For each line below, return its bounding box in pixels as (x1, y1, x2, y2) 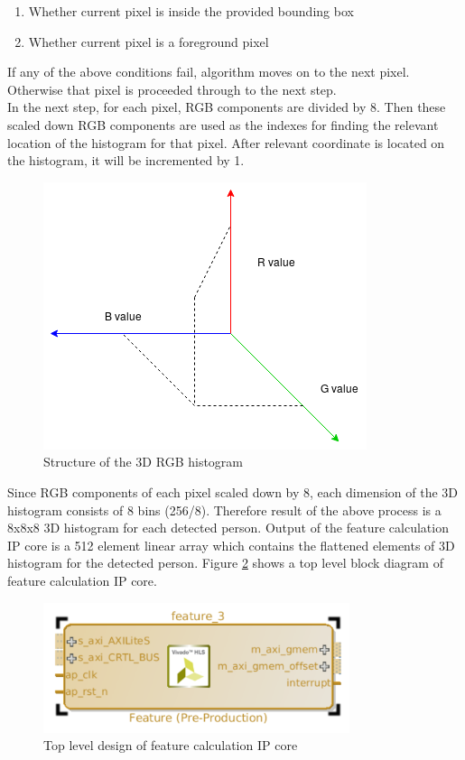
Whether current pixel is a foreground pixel (28, 32, 269, 51)
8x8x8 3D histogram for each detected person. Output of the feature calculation (7, 518, 449, 537)
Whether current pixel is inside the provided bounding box (28, 2, 354, 20)
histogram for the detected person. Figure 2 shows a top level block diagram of (7, 553, 443, 572)
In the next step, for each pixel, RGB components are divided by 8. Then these (7, 97, 446, 116)
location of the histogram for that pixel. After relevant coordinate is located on (7, 133, 445, 152)
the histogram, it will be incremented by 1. (7, 151, 245, 170)
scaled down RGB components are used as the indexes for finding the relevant (7, 115, 439, 134)
